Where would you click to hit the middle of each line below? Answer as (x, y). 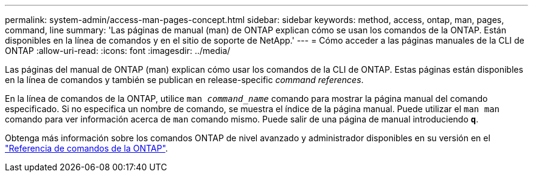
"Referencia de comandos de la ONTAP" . (86, 148)
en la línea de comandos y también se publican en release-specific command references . (184, 80)
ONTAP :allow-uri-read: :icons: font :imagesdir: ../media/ (118, 51)
